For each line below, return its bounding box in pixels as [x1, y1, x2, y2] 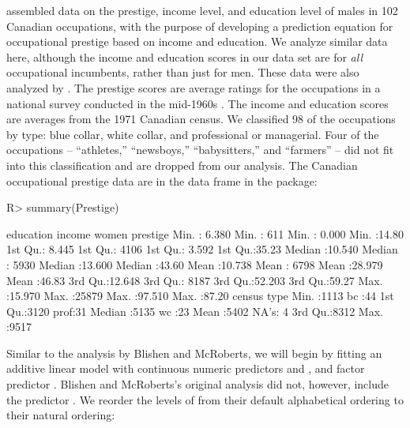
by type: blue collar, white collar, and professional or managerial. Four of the [6, 126, 379, 142]
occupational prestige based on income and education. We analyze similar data [6, 33, 388, 50]
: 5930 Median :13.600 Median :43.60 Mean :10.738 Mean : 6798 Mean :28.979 [6, 256, 383, 272]
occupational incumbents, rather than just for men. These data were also [6, 64, 359, 81]
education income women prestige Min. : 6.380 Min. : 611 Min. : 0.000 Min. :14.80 [6, 225, 404, 242]
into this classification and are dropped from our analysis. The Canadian [6, 156, 358, 173]
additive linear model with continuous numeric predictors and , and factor [6, 360, 365, 377]
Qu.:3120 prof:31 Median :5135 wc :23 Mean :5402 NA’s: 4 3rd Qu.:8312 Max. [6, 302, 383, 319]
